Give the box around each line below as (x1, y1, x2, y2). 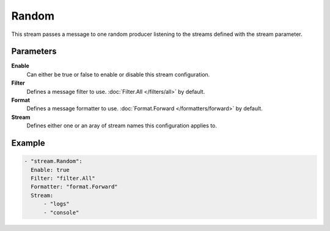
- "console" (43, 209, 79, 216)
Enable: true (31, 166, 70, 173)
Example (11, 138, 45, 148)
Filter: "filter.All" (31, 174, 96, 182)
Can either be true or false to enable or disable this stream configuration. (26, 71, 210, 78)
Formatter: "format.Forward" (31, 183, 119, 190)
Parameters (11, 46, 57, 57)
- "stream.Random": (24, 158, 82, 165)
